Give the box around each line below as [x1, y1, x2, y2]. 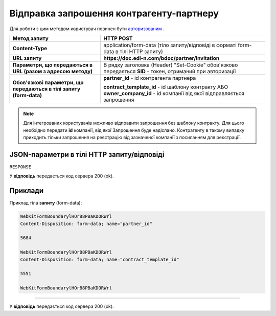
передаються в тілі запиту [12, 85, 81, 92]
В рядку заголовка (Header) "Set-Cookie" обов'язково [103, 61, 238, 69]
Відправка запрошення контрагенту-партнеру [9, 8, 219, 19]
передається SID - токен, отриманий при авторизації [103, 67, 236, 75]
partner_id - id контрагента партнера [103, 74, 196, 81]
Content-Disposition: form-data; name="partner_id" [20, 220, 153, 227]
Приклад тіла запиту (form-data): [9, 200, 82, 206]
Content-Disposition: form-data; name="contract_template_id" [20, 256, 179, 262]
